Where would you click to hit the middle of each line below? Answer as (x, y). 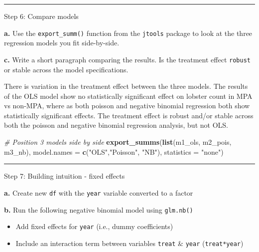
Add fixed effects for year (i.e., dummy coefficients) (94, 226)
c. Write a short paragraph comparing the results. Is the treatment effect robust (127, 59)
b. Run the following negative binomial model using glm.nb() (99, 209)
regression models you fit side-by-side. (62, 43)
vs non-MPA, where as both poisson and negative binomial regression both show (127, 106)
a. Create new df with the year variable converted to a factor (99, 192)
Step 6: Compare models (41, 16)
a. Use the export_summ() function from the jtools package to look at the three (128, 33)
